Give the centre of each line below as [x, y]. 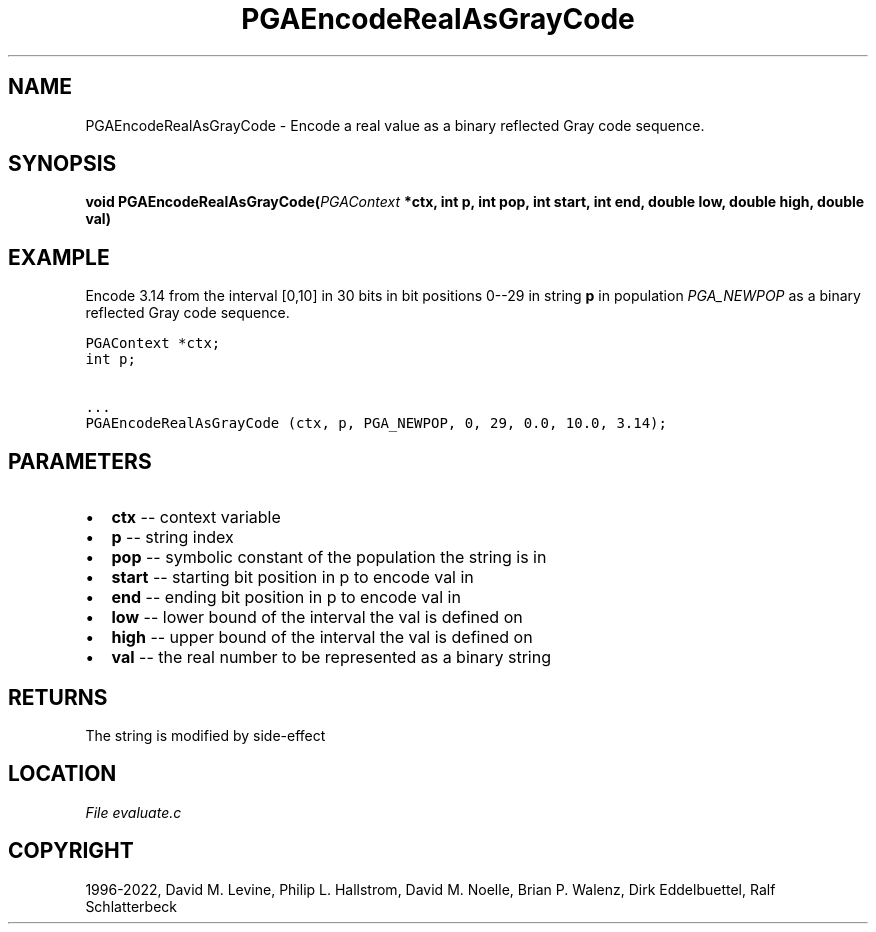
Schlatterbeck [131, 906]
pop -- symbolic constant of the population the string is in [329, 557]
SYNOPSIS [62, 164]
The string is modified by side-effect [205, 735]
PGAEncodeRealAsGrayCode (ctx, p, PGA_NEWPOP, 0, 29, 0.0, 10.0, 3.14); [376, 423]
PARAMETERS [80, 461]
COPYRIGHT [71, 851]
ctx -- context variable [196, 517]
